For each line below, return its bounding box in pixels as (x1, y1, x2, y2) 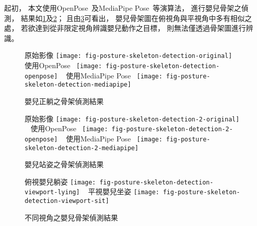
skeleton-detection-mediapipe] (25, 81, 131, 89)
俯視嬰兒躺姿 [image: (25, 176, 96, 187)
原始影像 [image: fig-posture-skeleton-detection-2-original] (25, 113, 240, 124)
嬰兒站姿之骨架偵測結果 (25, 159, 104, 170)
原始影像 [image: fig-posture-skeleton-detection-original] (25, 50, 232, 60)
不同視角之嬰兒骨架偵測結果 (25, 212, 118, 222)
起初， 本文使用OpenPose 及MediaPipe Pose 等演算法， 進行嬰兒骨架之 (4, 3, 242, 13)
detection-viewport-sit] (25, 197, 109, 205)
